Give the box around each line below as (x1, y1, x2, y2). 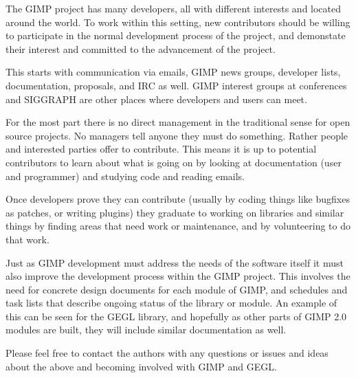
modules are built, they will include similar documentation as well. (5, 322, 287, 337)
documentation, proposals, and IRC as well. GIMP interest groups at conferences (5, 78, 347, 92)
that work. (5, 232, 49, 246)
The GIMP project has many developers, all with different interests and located (5, 1, 342, 15)
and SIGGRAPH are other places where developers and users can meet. (5, 91, 307, 106)
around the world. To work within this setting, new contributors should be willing (5, 14, 351, 29)
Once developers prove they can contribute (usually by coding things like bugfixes (5, 192, 350, 206)
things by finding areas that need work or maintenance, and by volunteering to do (5, 219, 351, 233)
